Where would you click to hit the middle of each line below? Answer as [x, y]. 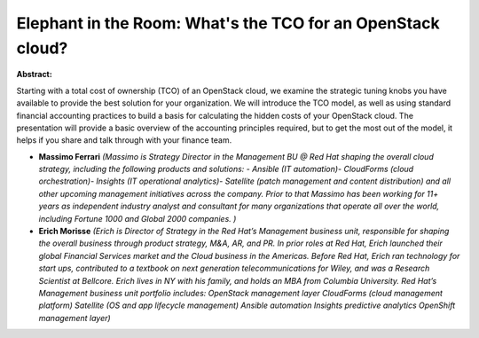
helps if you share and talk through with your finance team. [124, 140]
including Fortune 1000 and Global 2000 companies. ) [137, 218]
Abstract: [34, 75]
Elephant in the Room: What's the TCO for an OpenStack [228, 23]
